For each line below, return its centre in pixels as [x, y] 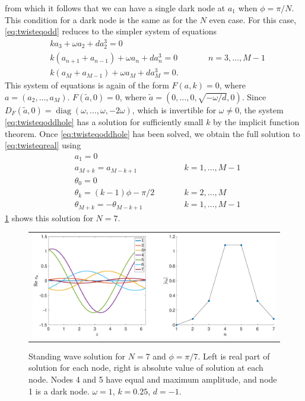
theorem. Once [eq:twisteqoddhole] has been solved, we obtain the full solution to [152, 133]
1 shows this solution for [49, 217]
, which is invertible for [174, 109]
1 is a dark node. [59, 391]
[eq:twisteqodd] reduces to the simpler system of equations [111, 31]
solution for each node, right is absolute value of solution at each [146, 367]
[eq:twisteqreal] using [43, 145]
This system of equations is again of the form [87, 85]
